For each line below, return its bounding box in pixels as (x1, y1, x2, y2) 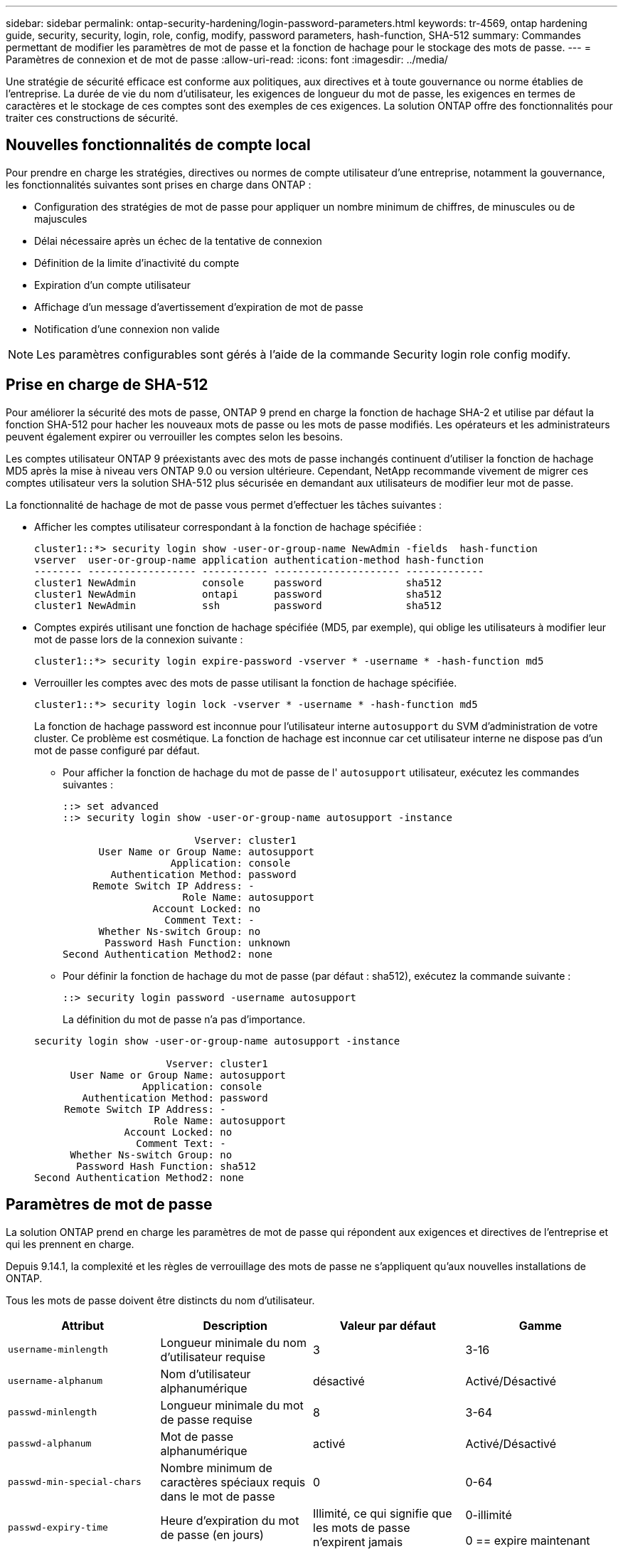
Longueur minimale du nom (160, 1335, 307, 1350)
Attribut (61, 1318, 105, 1333)
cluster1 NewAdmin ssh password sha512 (34, 599, 442, 611)
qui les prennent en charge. (6, 1237, 134, 1250)
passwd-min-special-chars (8, 1476, 142, 1488)
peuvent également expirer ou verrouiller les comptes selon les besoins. (6, 430, 343, 443)
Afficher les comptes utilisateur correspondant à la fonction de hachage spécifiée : (34, 520, 422, 533)
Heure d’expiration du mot (160, 1513, 299, 1528)
